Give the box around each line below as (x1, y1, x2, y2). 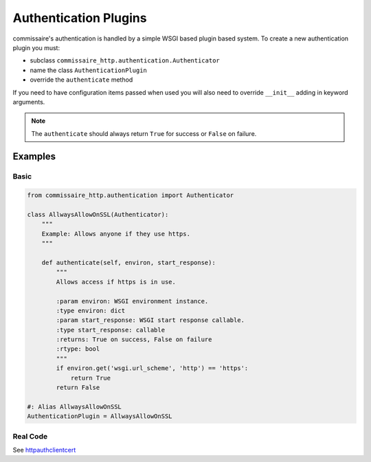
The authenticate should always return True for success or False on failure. (31, 129, 257, 137)
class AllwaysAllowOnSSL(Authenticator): (27, 211, 169, 219)
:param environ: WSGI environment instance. (56, 297, 209, 305)
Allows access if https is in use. (56, 278, 177, 286)
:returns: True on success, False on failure (56, 336, 212, 343)
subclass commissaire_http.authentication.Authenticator (30, 56, 220, 65)
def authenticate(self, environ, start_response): (41, 258, 216, 266)
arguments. (12, 97, 45, 106)
